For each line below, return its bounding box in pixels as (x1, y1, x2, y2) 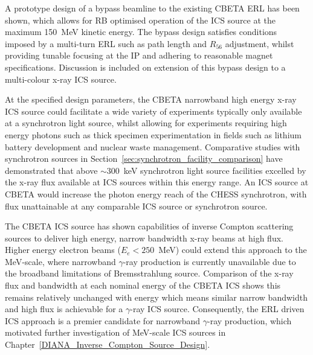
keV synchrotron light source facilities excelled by (123, 164, 306, 176)
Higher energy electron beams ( (5, 243, 121, 256)
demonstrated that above (5, 164, 98, 176)
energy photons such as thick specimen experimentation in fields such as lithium (5, 128, 302, 141)
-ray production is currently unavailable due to (123, 255, 296, 267)
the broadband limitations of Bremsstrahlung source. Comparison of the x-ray (5, 267, 294, 280)
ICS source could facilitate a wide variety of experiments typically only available (5, 104, 302, 117)
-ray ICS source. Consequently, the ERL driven (130, 302, 305, 315)
